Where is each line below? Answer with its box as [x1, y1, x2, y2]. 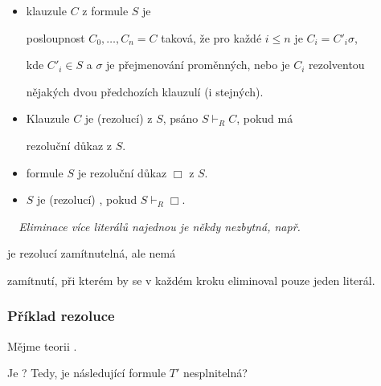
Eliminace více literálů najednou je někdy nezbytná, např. [18, 217, 301, 234]
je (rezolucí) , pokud [37, 191, 137, 208]
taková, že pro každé [161, 29, 262, 46]
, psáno [162, 110, 199, 127]
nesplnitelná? [182, 364, 248, 381]
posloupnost [26, 29, 85, 46]
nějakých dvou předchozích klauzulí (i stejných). [26, 83, 264, 100]
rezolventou [308, 56, 365, 73]
